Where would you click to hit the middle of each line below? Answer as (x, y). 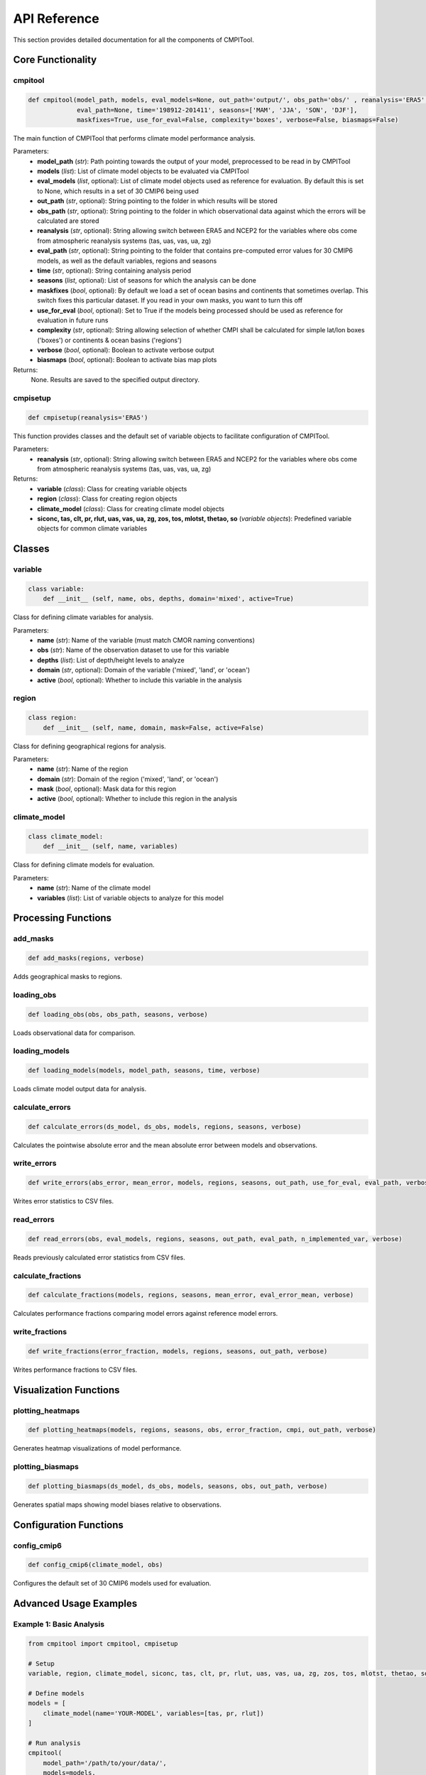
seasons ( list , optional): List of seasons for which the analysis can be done (147, 280)
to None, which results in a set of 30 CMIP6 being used (118, 191)
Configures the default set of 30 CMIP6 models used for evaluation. (112, 1583)
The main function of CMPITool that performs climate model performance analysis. (134, 138)
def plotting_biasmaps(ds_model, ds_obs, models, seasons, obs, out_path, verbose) (178, 1486)
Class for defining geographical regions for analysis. (89, 746)
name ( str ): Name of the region (83, 769)
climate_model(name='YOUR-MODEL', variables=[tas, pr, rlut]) (153, 1713)
